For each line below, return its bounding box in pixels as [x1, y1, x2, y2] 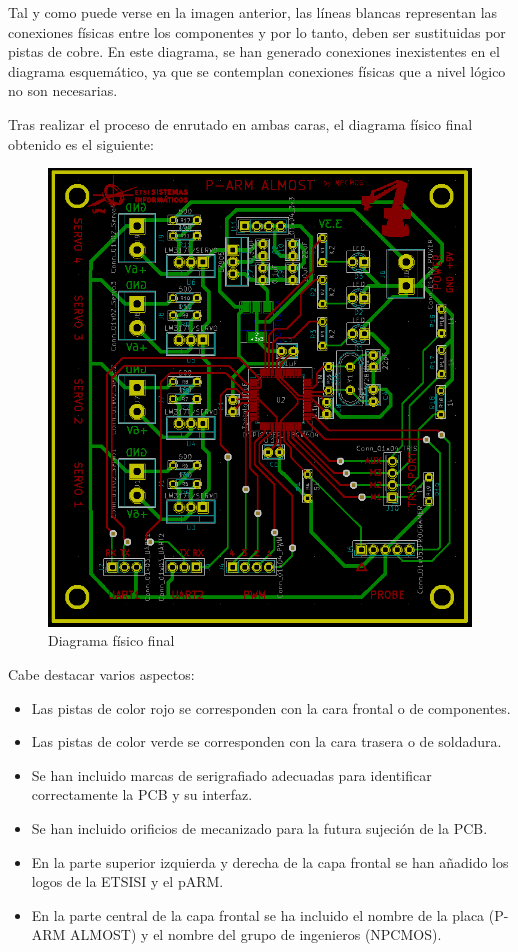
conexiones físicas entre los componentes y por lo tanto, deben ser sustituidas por [8, 21, 506, 42]
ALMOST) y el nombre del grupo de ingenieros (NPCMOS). [70, 924, 442, 945]
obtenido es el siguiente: [8, 133, 154, 154]
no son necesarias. [8, 80, 118, 101]
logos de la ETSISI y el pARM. [31, 871, 224, 892]
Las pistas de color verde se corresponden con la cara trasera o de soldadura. [31, 731, 502, 752]
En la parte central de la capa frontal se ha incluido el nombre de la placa [31, 904, 485, 925]
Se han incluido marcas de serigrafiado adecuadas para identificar [31, 764, 432, 785]
